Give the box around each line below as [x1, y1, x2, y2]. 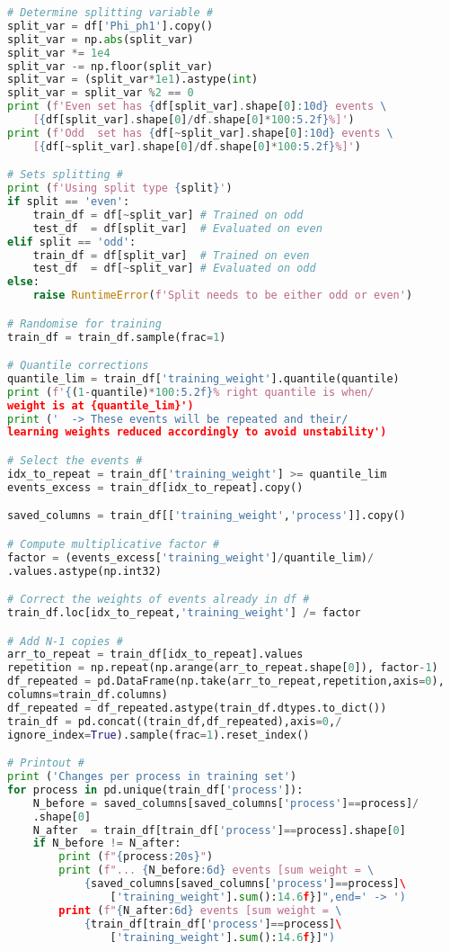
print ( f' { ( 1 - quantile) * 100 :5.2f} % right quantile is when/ [7, 385, 375, 399]
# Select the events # [7, 454, 143, 467]
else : [7, 275, 40, 289]
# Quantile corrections [7, 359, 149, 372]
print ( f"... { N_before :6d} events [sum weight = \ [58, 864, 375, 877]
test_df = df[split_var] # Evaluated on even [32, 221, 322, 235]
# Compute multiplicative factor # [7, 537, 220, 551]
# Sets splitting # [7, 168, 123, 182]
